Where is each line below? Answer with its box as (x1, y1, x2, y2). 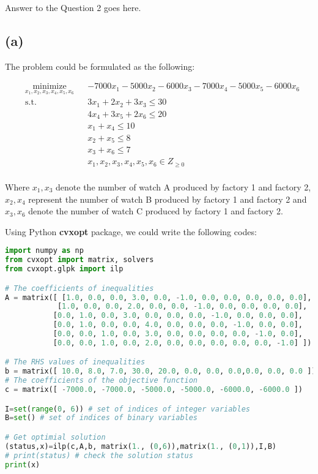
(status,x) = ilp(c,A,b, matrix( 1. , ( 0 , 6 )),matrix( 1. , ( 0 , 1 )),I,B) (5, 442, 276, 451)
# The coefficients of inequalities (5, 284, 154, 293)
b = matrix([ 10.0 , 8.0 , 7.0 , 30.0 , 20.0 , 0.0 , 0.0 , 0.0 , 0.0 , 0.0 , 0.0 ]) (5, 367, 316, 376)
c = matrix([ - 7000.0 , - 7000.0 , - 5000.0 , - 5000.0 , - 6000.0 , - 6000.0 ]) (5, 385, 303, 394)
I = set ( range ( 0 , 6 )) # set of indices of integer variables (5, 404, 250, 413)
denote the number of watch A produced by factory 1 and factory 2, (56, 180, 311, 193)
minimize (32, 82, 67, 91)
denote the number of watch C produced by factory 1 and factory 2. (28, 205, 283, 217)
